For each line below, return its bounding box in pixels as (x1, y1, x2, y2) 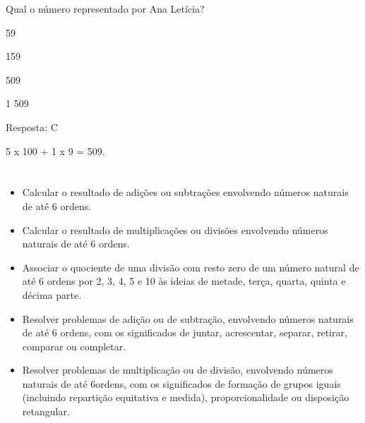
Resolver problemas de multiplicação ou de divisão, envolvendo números (22, 362, 333, 377)
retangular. (22, 404, 70, 419)
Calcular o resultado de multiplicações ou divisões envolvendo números (22, 222, 328, 237)
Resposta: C (6, 119, 58, 134)
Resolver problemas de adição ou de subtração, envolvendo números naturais (22, 311, 354, 326)
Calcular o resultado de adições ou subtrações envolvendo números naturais (22, 185, 349, 200)
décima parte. (22, 287, 82, 302)
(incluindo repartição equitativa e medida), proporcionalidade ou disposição (22, 390, 349, 405)
